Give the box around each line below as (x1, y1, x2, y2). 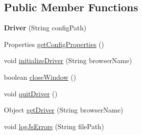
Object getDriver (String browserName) (4, 105, 123, 115)
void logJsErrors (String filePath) (4, 121, 104, 131)
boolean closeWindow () (4, 71, 76, 82)
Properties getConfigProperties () (4, 39, 104, 49)
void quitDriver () (4, 88, 58, 98)
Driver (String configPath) (4, 22, 87, 33)
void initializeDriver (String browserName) (4, 55, 132, 66)
